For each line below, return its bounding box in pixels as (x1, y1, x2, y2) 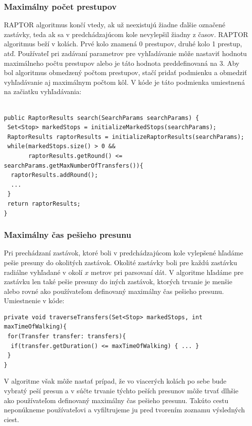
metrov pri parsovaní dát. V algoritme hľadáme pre (90, 267, 244, 277)
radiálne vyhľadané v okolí (4, 267, 83, 277)
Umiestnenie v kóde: (4, 295, 65, 306)
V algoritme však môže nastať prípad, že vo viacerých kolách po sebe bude (4, 376, 227, 386)
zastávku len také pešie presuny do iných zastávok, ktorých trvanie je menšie (4, 276, 233, 287)
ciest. (4, 414, 19, 424)
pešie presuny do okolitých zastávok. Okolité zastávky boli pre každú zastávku (4, 257, 237, 267)
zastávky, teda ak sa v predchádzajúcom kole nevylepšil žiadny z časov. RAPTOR (4, 29, 249, 39)
